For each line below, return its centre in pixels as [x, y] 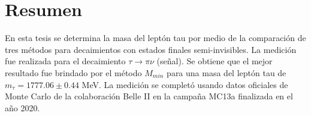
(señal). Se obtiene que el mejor [215, 61]
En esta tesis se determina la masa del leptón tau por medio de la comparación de [155, 38]
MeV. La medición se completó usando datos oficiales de [185, 84]
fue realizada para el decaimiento [65, 61]
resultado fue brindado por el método [73, 72]
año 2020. [22, 107]
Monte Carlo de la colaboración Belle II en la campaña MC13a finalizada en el [149, 96]
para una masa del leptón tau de [227, 72]
